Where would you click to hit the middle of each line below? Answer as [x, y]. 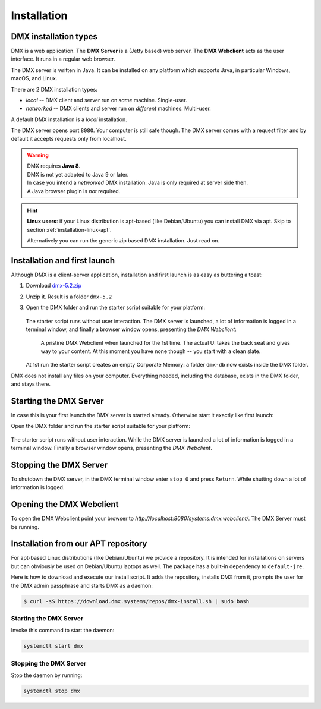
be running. [25, 527]
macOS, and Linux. [34, 78]
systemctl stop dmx [52, 691]
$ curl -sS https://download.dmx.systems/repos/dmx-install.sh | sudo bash [136, 601]
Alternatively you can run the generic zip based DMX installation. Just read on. [123, 241]
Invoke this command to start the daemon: [63, 631]
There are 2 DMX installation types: [54, 89]
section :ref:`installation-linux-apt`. [70, 229]
